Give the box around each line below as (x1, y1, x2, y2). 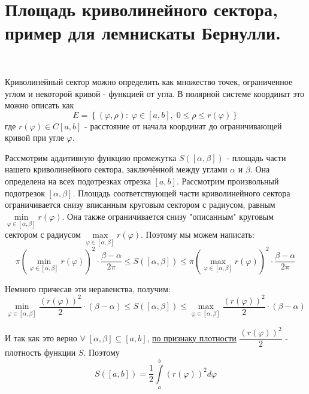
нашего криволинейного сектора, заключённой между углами (5, 163, 228, 175)
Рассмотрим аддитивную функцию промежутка (5, 151, 177, 163)
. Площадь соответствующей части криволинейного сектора (72, 186, 290, 199)
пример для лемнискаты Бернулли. (5, 20, 281, 45)
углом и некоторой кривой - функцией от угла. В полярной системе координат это (5, 87, 305, 99)
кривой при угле (5, 131, 64, 144)
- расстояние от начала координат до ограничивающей (84, 119, 282, 132)
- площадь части (226, 151, 286, 163)
